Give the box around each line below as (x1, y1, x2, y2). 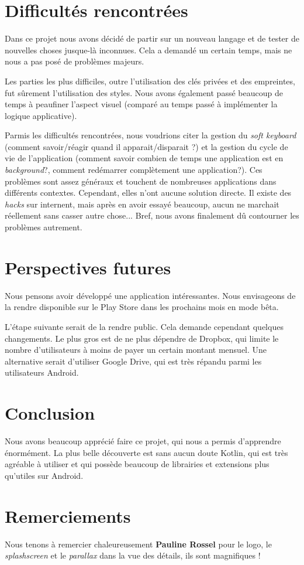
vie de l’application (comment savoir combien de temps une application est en (5, 152, 284, 164)
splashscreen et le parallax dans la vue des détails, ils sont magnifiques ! (5, 549, 261, 561)
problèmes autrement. (5, 221, 82, 233)
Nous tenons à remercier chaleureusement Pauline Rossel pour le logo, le (5, 537, 272, 550)
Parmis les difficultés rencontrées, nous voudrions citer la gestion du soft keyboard (5, 129, 296, 141)
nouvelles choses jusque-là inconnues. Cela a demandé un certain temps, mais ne (5, 43, 292, 56)
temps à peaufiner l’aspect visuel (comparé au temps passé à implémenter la (5, 98, 278, 110)
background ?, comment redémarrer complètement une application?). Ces (5, 164, 262, 176)
